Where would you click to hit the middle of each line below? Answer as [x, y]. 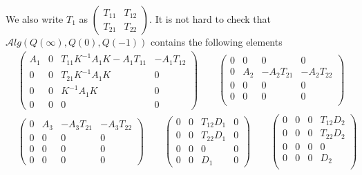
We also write [35, 19]
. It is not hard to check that [210, 19]
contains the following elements [217, 42]
